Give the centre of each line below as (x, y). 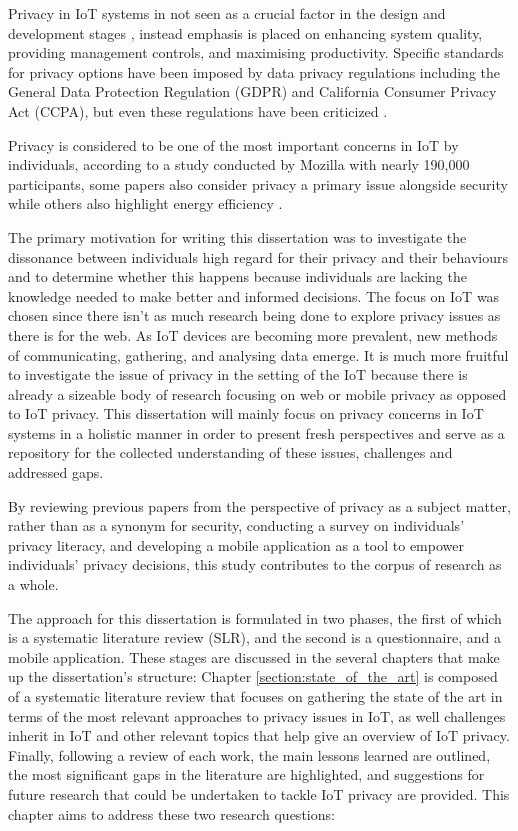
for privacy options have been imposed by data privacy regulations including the (254, 71)
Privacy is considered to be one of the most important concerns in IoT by (233, 144)
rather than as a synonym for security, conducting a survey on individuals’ (236, 525)
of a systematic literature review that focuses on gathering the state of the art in (255, 696)
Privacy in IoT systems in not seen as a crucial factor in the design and (227, 13)
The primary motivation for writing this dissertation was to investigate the (237, 236)
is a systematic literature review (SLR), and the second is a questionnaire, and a (254, 637)
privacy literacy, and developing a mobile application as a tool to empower (236, 544)
